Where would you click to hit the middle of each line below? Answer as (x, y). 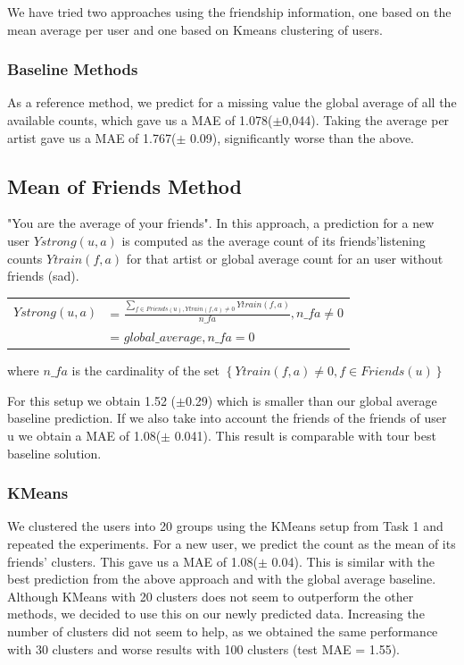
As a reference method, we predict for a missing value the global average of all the (232, 102)
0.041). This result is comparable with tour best (305, 435)
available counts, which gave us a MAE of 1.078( (140, 120)
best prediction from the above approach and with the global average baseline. (222, 579)
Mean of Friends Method (124, 185)
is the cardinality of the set (145, 370)
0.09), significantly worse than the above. (302, 137)
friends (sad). (43, 276)
